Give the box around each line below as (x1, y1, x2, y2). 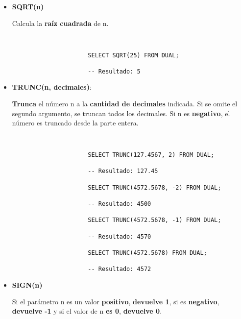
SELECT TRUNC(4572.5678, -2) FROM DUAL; (88, 184, 221, 191)
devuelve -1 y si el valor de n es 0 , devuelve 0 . (12, 306, 162, 316)
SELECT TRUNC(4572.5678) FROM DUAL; (88, 249, 207, 257)
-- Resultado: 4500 (88, 200, 151, 208)
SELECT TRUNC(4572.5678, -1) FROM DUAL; (88, 217, 221, 224)
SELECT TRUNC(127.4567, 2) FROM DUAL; (88, 151, 215, 159)
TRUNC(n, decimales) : (12, 82, 92, 92)
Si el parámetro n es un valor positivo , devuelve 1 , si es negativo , (12, 296, 219, 306)
